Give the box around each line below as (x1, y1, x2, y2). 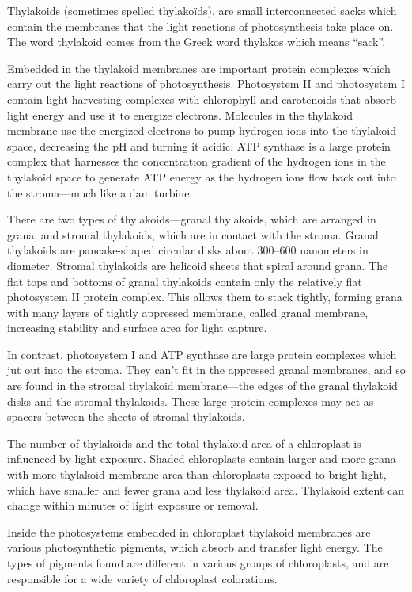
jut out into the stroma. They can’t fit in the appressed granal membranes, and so (7, 361, 406, 378)
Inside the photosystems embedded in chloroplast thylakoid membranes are (7, 523, 371, 540)
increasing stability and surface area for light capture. (7, 319, 267, 336)
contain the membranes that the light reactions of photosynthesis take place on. (7, 17, 394, 34)
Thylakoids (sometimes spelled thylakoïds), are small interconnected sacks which (7, 2, 397, 18)
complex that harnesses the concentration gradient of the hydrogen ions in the (7, 153, 386, 170)
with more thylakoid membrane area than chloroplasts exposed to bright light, (7, 466, 387, 483)
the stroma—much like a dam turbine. (7, 184, 193, 201)
